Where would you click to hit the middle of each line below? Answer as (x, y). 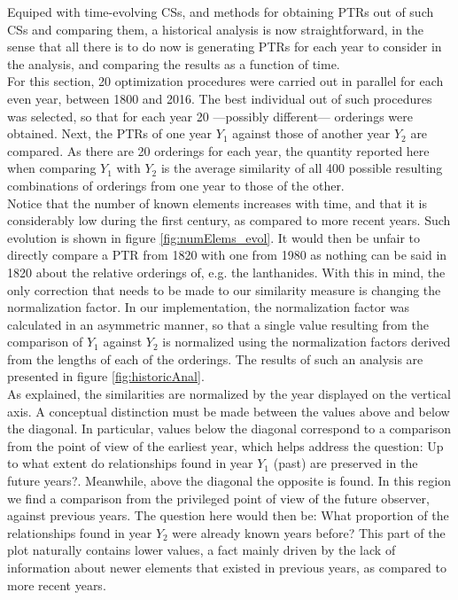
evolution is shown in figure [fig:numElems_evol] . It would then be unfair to (214, 237)
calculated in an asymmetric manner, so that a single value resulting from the (218, 324)
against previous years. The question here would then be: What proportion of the (228, 515)
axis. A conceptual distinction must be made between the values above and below (229, 411)
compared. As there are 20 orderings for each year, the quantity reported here (218, 150)
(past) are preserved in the (345, 463)
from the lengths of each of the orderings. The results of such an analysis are (215, 358)
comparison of (45, 342)
